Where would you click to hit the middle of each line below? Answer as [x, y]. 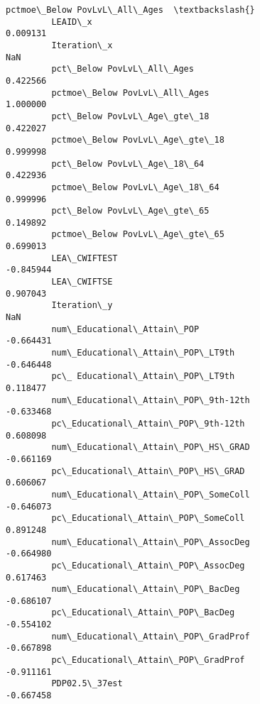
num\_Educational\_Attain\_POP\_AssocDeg [151, 542]
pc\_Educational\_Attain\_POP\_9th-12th [148, 423]
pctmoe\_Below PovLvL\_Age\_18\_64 [135, 187]
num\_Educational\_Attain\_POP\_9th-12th [151, 400]
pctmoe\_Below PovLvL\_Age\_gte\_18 [138, 140]
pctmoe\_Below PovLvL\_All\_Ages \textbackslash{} [130, 10]
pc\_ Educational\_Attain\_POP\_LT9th [143, 376]
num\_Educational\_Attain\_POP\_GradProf [151, 636]
